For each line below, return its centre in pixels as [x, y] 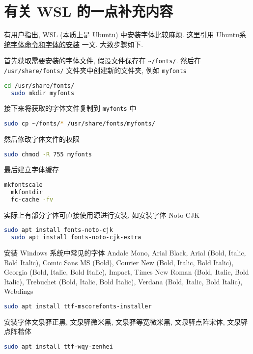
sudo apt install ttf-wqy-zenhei [58, 346]
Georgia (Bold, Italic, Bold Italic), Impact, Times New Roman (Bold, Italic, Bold [126, 272]
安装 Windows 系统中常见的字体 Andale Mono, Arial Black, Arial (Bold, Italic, [125, 252]
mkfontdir [27, 192]
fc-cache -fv [32, 199]
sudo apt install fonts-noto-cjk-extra [76, 238]
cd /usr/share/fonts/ [39, 86]
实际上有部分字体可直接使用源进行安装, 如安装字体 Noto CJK [102, 215]
